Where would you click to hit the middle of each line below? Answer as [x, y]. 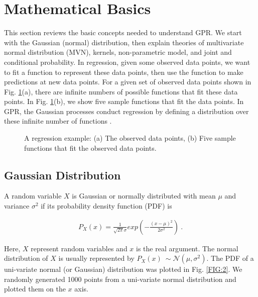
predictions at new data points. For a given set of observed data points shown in [128, 82]
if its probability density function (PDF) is [106, 206]
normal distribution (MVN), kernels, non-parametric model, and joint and [118, 52]
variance [17, 206]
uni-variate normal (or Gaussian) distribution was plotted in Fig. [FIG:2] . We [123, 269]
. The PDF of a [230, 258]
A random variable [33, 196]
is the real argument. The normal [187, 248]
